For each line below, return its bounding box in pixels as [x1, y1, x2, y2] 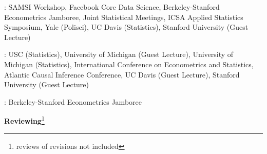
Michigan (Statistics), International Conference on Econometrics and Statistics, [4, 59, 254, 69]
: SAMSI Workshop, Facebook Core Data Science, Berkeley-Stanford [4, 2, 220, 12]
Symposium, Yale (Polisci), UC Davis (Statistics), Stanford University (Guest [4, 22, 249, 32]
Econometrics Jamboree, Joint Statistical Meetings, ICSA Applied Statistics [4, 11, 243, 22]
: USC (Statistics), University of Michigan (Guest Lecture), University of [4, 49, 234, 60]
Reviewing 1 [4, 114, 45, 126]
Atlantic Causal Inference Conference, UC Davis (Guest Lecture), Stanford [4, 69, 240, 80]
